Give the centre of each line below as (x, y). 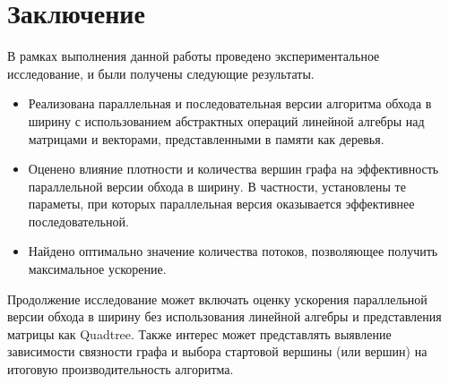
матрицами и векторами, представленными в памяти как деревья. (206, 138)
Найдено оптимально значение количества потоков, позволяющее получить (233, 251)
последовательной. (78, 221)
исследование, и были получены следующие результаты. (161, 73)
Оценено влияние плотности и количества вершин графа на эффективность (233, 169)
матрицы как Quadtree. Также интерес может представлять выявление (199, 333)
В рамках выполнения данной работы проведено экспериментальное (194, 56)
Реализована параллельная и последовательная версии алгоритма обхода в (230, 103)
